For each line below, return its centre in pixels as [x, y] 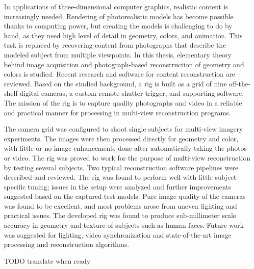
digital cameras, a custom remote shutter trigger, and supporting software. [132, 93]
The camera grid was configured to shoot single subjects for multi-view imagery [124, 129]
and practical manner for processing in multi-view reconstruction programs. [117, 112]
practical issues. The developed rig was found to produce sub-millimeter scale [120, 215]
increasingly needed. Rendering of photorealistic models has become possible [119, 16]
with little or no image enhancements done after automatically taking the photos [125, 148]
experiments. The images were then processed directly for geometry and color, [121, 138]
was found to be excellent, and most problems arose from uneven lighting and [121, 205]
